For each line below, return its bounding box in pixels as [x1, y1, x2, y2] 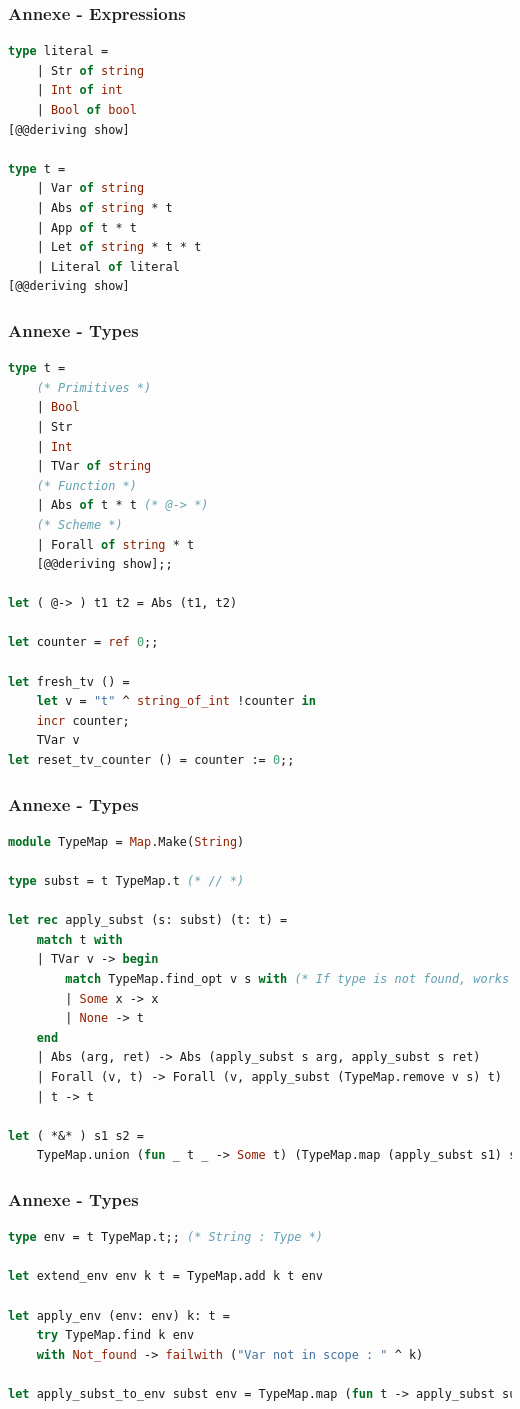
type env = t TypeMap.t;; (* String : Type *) [8, 1230, 324, 1245]
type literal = [8, 44, 109, 59]
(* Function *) [36, 478, 137, 493]
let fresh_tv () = [8, 674, 130, 689]
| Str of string [36, 63, 145, 78]
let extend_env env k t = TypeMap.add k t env [8, 1269, 323, 1284]
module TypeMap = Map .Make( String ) [8, 834, 245, 849]
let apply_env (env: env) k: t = [8, 1308, 230, 1323]
